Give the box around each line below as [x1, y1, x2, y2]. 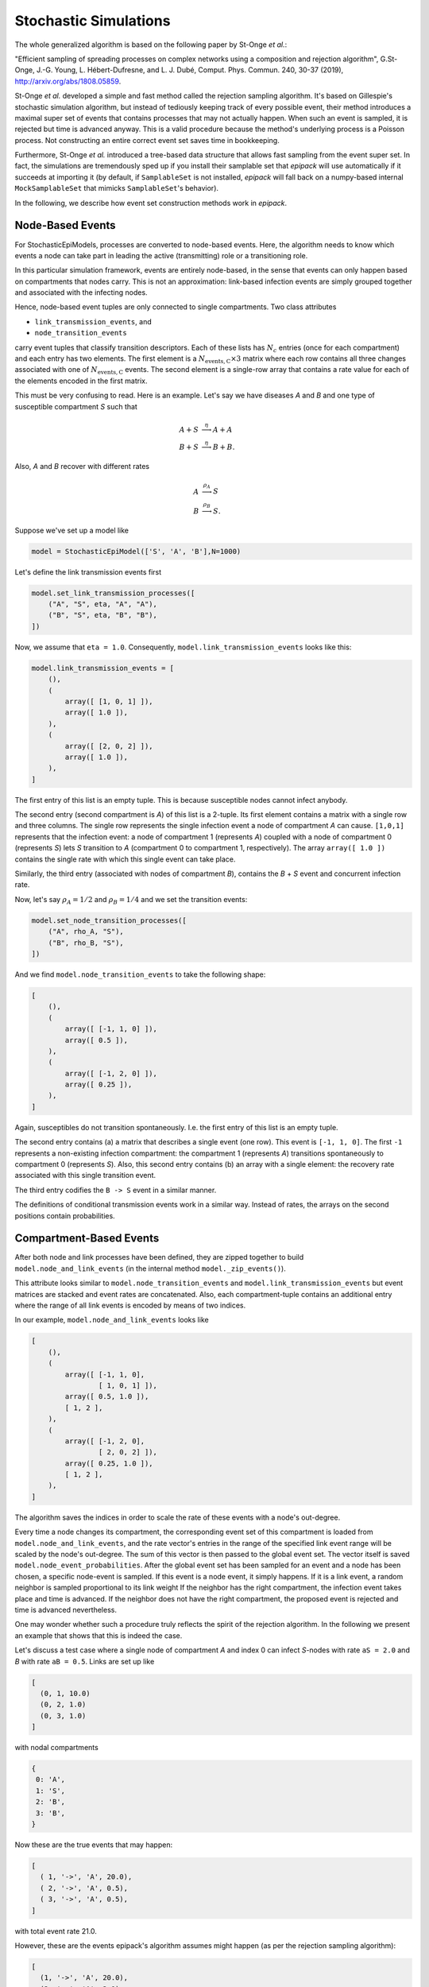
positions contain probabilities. [14, 1210, 115, 1220]
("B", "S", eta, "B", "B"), [48, 610, 158, 620]
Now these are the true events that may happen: [14, 1840, 173, 1849]
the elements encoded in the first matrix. [14, 376, 148, 385]
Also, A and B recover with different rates [14, 461, 150, 471]
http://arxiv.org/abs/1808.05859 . [14, 76, 122, 86]
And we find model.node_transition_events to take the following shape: [14, 970, 266, 979]
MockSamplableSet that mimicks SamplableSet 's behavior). [14, 184, 218, 193]
